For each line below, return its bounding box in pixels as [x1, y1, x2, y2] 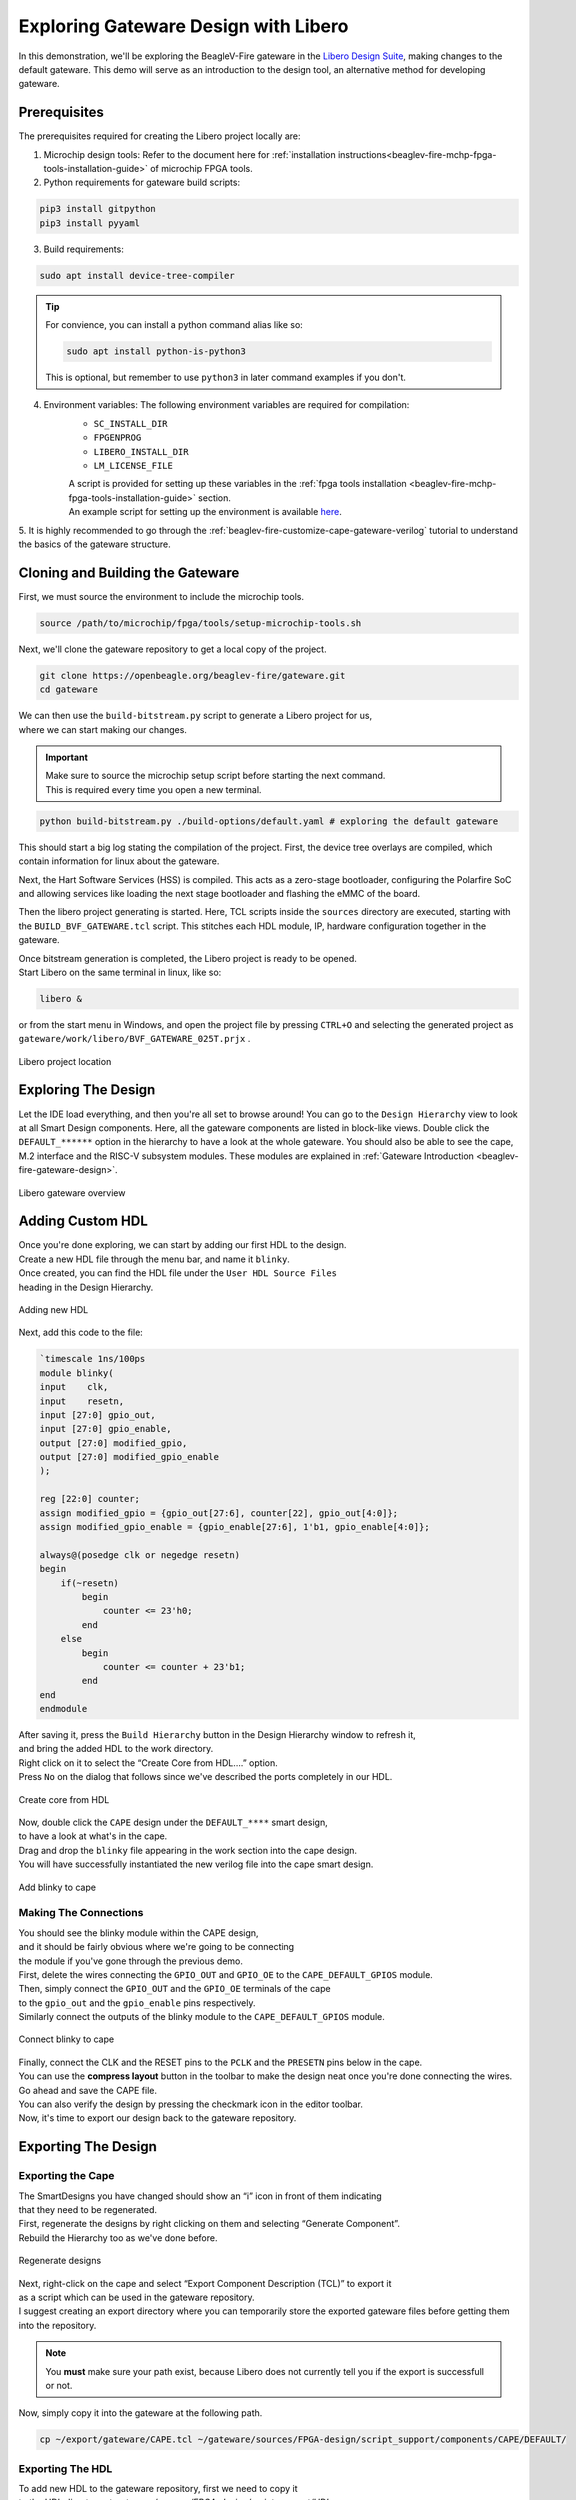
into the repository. [18, 2319, 97, 2331]
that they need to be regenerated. [18, 2203, 158, 2215]
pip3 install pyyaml [39, 217, 140, 229]
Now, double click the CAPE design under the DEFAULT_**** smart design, [18, 1816, 329, 1829]
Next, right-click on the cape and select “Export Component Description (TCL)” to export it [18, 2277, 392, 2289]
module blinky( [39, 1367, 114, 1379]
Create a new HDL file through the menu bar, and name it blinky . [18, 1253, 290, 1265]
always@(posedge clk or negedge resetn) [39, 1549, 240, 1560]
